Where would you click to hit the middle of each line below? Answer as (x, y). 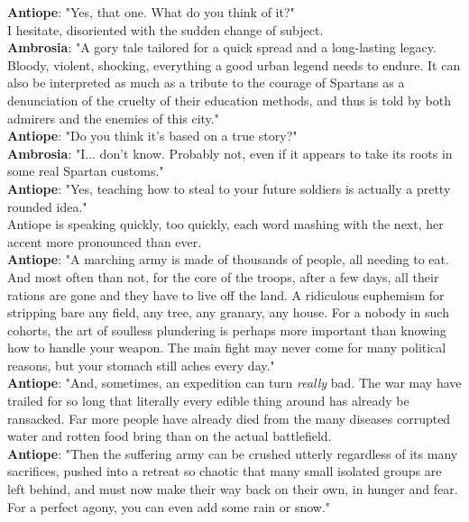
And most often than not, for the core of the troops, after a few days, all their (223, 276)
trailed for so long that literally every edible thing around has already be (208, 401)
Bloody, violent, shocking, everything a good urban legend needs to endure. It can (234, 64)
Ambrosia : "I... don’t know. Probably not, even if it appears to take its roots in (230, 153)
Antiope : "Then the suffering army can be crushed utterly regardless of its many (233, 453)
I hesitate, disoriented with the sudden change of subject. (166, 29)
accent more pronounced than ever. (105, 241)
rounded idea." (47, 206)
